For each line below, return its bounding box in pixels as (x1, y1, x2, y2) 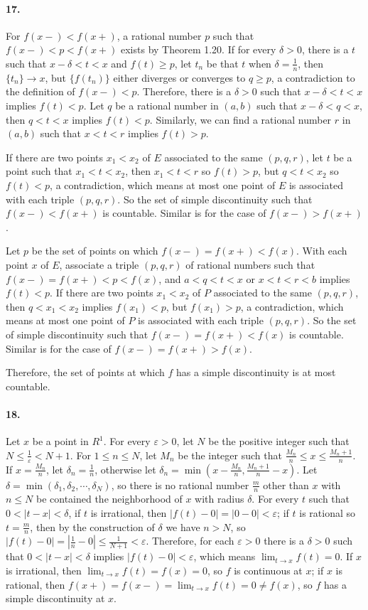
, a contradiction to (271, 70, 355, 85)
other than (263, 477, 309, 492)
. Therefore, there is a (136, 84, 232, 99)
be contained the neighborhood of (36, 491, 183, 506)
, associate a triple (59, 257, 139, 272)
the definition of (6, 84, 75, 99)
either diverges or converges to (113, 70, 246, 85)
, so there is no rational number (111, 477, 249, 492)
